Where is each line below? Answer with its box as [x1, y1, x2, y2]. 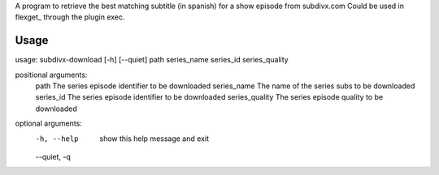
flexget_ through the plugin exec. [15, 12, 125, 22]
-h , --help [35, 134, 79, 143]
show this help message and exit [99, 134, 209, 143]
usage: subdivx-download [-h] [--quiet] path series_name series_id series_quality [15, 55, 289, 65]
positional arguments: [15, 70, 88, 79]
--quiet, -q [35, 152, 71, 162]
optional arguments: [15, 118, 83, 129]
